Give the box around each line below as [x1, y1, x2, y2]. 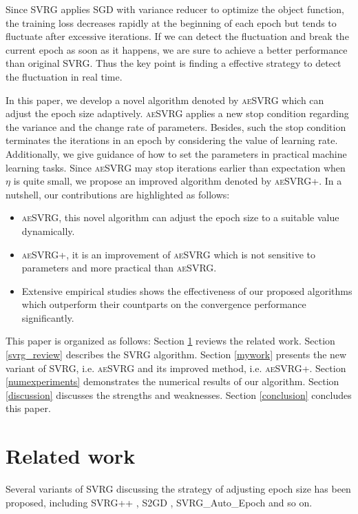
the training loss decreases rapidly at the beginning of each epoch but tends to [6, 15, 337, 30]
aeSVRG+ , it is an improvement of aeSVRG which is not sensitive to [21, 247, 315, 261]
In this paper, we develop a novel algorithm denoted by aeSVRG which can [6, 92, 324, 107]
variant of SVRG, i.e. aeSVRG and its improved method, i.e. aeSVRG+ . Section [6, 360, 346, 375]
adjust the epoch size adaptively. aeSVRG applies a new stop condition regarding [6, 106, 349, 121]
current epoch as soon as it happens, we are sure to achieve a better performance [6, 42, 348, 56]
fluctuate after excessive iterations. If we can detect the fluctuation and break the [6, 29, 349, 43]
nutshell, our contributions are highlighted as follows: [6, 187, 230, 201]
